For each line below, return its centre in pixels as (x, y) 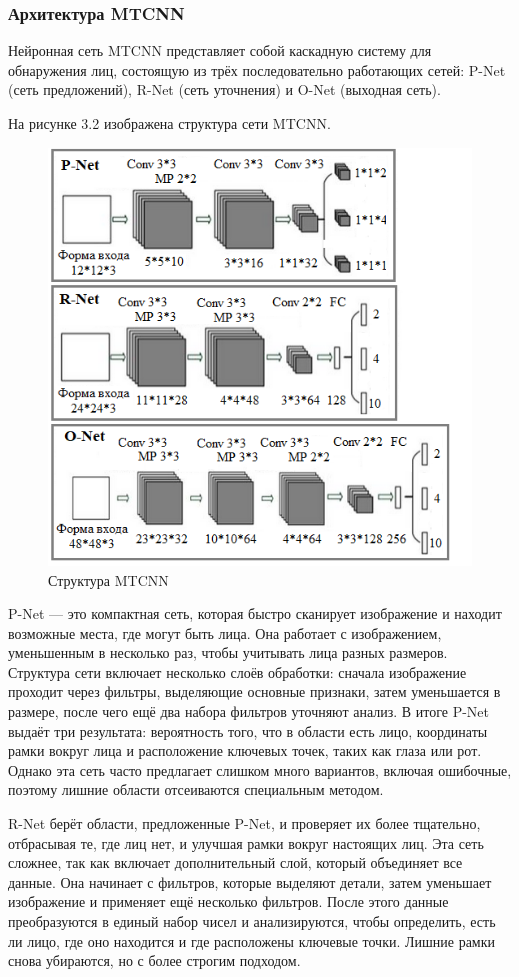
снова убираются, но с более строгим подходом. (154, 960)
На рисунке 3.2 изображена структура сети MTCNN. (169, 123)
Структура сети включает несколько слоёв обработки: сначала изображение (237, 671)
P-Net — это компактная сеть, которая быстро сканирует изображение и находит (255, 613)
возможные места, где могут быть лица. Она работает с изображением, (225, 632)
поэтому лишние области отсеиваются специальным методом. (196, 789)
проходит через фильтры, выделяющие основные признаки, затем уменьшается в (254, 691)
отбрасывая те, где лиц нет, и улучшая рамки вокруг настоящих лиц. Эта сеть (246, 842)
